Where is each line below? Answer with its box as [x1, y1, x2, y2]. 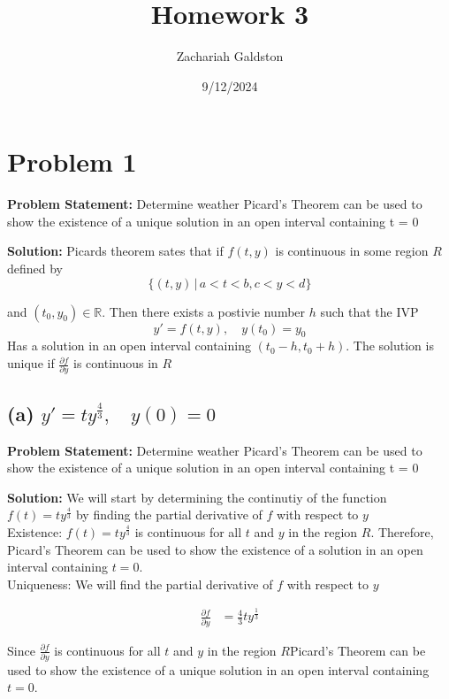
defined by [7, 259, 64, 278]
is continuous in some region [275, 242, 429, 260]
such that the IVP [320, 302, 419, 320]
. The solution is [346, 336, 434, 355]
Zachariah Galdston [176, 47, 284, 65]
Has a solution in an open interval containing [7, 336, 251, 355]
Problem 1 [7, 143, 137, 180]
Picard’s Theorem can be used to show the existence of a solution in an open [7, 540, 423, 558]
